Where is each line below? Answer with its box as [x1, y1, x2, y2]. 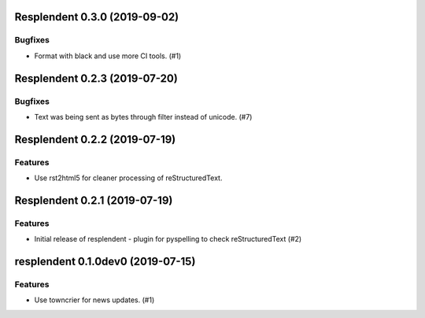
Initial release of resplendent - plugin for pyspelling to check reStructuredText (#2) [34, 235, 302, 244]
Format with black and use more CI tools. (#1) [34, 51, 182, 61]
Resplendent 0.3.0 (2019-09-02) [14, 10, 179, 24]
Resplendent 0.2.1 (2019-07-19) [14, 194, 173, 207]
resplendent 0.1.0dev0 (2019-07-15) [14, 255, 196, 268]
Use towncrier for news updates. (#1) [34, 295, 155, 305]
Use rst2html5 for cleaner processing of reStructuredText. [34, 173, 223, 183]
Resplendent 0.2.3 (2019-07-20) [14, 72, 179, 85]
